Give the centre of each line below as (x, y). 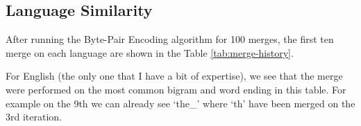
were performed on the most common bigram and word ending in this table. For (176, 89)
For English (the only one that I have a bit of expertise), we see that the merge (174, 76)
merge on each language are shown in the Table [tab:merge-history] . (150, 52)
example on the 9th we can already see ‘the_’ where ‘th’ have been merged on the (180, 103)
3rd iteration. (34, 117)
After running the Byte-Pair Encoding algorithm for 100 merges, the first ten (170, 39)
